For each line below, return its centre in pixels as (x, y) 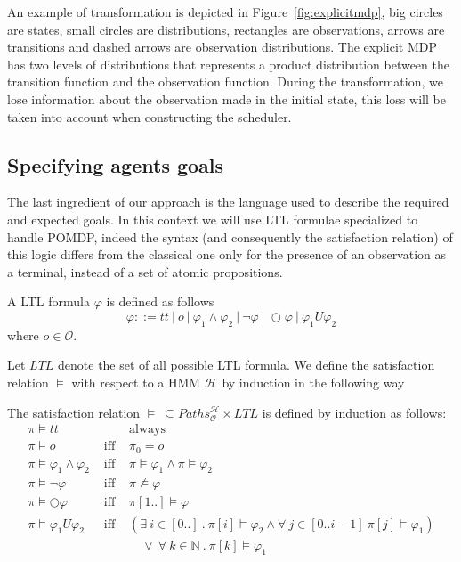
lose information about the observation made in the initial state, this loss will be (226, 98)
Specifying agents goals (116, 164)
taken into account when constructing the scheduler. (150, 116)
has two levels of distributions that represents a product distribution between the (228, 64)
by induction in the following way (313, 382)
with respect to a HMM (136, 382)
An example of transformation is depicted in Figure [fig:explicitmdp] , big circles (225, 12)
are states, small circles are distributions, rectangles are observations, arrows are (226, 29)
